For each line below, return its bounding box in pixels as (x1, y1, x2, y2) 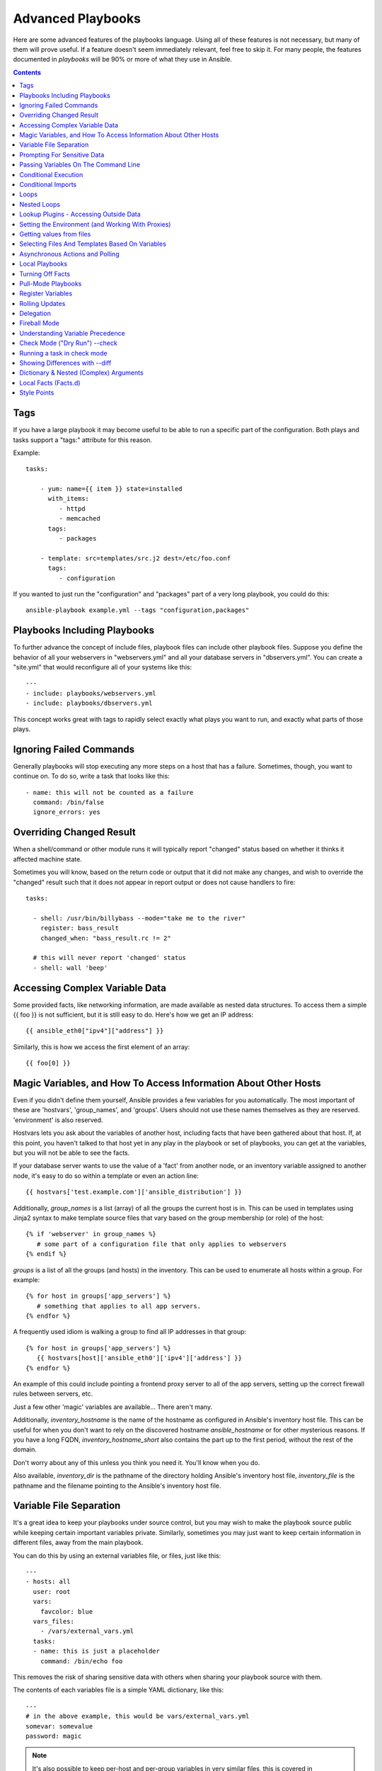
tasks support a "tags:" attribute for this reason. (13, 436, 152, 444)
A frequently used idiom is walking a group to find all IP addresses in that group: (13, 1328, 247, 1336)
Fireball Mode (19, 319, 59, 327)
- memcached (59, 514, 100, 523)
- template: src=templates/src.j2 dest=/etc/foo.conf (40, 554, 231, 562)
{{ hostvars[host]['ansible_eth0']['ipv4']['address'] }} (36, 1354, 242, 1362)
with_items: (47, 494, 90, 503)
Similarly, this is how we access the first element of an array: (13, 1042, 190, 1051)
